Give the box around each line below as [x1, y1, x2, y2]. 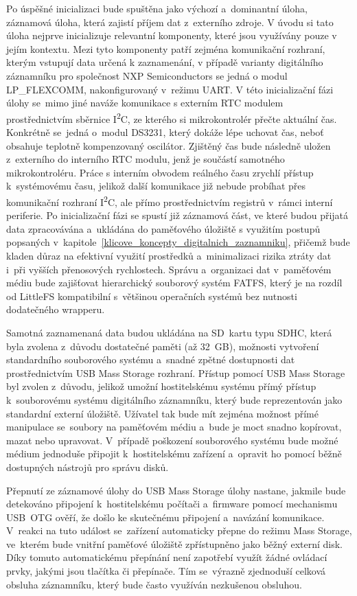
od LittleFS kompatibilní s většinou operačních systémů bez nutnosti [6, 288, 297, 303]
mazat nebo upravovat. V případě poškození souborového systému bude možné [6, 433, 338, 447]
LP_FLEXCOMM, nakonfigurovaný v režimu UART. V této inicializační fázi [6, 82, 334, 96]
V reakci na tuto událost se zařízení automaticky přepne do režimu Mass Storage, [6, 523, 352, 538]
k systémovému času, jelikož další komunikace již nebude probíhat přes [6, 179, 306, 193]
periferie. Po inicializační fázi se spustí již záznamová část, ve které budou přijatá [6, 208, 349, 222]
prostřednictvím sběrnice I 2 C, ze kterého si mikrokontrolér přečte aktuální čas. [6, 109, 337, 126]
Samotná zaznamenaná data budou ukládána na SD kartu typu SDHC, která [6, 325, 332, 339]
